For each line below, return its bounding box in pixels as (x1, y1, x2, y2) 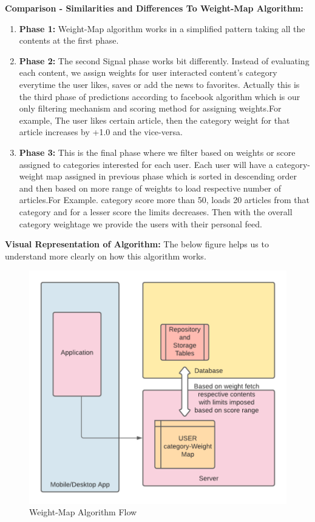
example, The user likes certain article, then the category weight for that (19, 113, 290, 126)
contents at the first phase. (19, 34, 119, 47)
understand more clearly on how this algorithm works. (5, 249, 206, 262)
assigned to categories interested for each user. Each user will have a (19, 158, 273, 170)
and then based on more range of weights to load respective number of (19, 181, 282, 194)
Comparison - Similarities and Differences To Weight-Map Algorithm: (5, 2, 303, 14)
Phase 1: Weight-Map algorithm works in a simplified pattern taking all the (19, 22, 305, 35)
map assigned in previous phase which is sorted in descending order (46, 170, 297, 182)
